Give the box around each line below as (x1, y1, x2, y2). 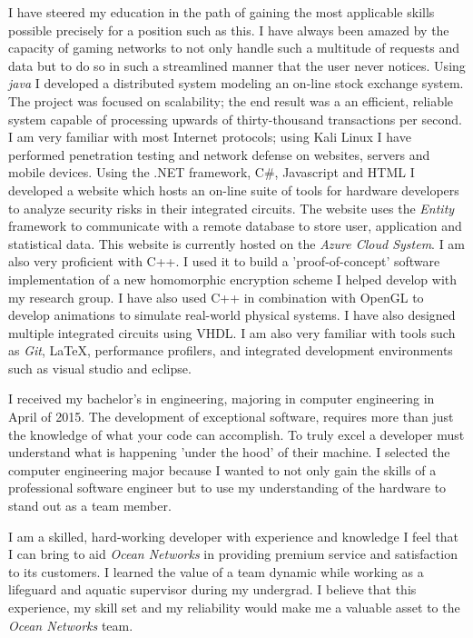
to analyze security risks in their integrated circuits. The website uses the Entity (8, 198, 455, 217)
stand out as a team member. (8, 496, 172, 515)
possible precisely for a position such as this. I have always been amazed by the (8, 20, 449, 39)
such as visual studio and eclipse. (8, 358, 192, 377)
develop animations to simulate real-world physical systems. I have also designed (8, 305, 456, 324)
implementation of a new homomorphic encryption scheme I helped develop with (8, 269, 458, 288)
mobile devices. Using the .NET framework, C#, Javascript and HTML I (8, 163, 415, 182)
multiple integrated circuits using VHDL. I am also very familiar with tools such (8, 323, 456, 342)
